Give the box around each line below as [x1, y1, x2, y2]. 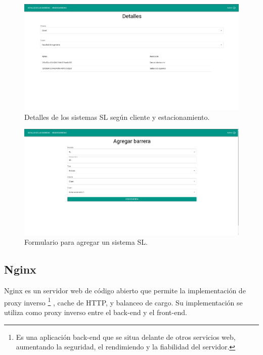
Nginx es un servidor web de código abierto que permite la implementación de [4, 285, 246, 296]
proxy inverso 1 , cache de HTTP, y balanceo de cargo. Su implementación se [4, 295, 243, 307]
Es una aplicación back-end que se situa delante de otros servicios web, [16, 331, 236, 342]
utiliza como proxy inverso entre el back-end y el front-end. [4, 307, 187, 318]
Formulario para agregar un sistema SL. [24, 237, 148, 247]
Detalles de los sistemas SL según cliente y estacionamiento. [24, 111, 210, 122]
